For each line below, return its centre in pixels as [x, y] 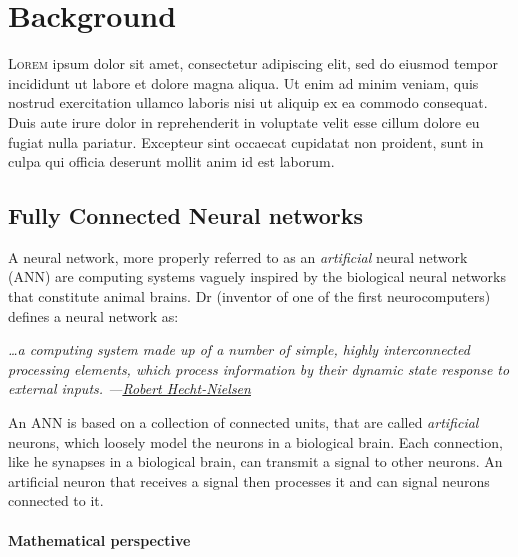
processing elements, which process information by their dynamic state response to [259, 368]
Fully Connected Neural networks [185, 215]
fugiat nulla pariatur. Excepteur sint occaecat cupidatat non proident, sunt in [246, 141]
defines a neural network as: [93, 315]
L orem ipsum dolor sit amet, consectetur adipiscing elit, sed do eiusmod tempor [253, 63]
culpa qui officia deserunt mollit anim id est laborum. [171, 161]
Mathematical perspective [99, 539]
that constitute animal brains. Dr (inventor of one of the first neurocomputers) [249, 296]
